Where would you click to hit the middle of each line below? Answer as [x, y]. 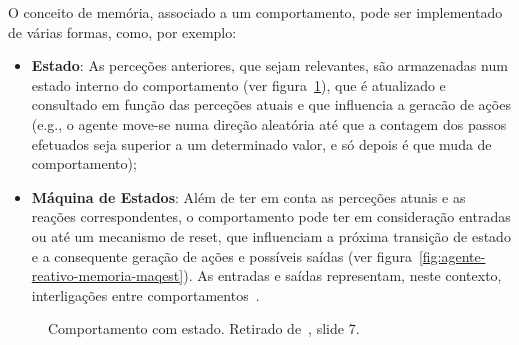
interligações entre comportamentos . [145, 294]
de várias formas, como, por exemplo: [122, 31]
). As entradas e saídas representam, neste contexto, [342, 275]
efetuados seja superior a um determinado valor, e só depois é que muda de [261, 143]
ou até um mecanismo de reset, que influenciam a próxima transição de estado [271, 235]
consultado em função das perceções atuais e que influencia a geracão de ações [271, 104]
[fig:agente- [452, 255]
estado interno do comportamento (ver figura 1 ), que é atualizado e [238, 84]
